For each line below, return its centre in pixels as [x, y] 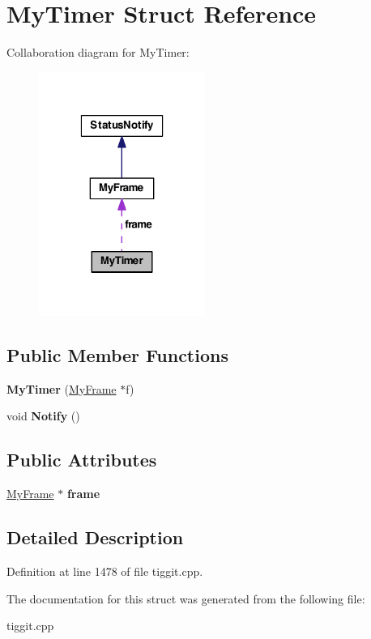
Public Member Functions [117, 354]
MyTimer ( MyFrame [62, 388]
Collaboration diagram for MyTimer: [98, 52]
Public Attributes [82, 460]
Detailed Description [95, 537]
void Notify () [43, 416]
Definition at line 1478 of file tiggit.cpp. [105, 571]
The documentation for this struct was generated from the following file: [186, 598]
